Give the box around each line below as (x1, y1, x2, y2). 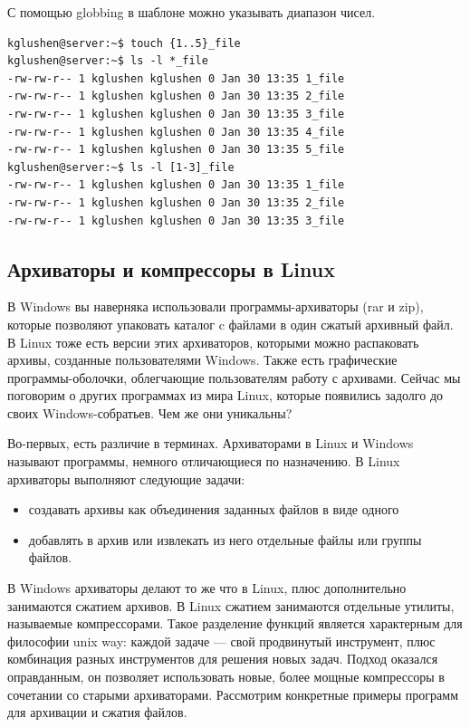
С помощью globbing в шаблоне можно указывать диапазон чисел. (7, 3, 376, 21)
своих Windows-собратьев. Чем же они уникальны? (7, 403, 293, 422)
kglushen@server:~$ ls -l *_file (7, 54, 208, 68)
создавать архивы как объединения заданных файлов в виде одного (28, 500, 399, 519)
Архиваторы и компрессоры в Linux (7, 254, 335, 282)
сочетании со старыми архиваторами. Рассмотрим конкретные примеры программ (7, 684, 458, 703)
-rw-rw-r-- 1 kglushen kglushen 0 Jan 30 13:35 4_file (7, 125, 345, 139)
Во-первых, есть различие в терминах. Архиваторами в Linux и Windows (7, 434, 414, 453)
